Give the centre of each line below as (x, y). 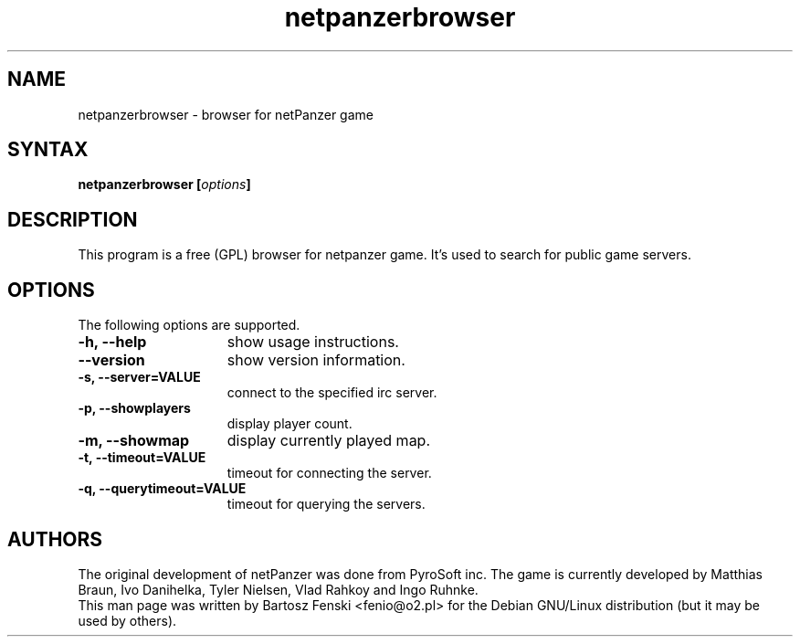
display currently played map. (329, 441)
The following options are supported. (189, 325)
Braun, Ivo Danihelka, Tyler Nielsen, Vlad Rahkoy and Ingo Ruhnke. (278, 589)
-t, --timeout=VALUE (142, 458)
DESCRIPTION (73, 219)
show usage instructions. (313, 342)
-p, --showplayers (134, 408)
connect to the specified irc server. (332, 393)
